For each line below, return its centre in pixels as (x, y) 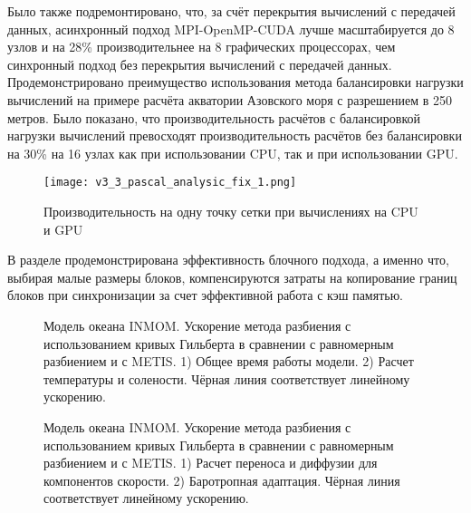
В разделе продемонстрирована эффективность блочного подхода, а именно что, (228, 260)
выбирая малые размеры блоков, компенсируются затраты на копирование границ (232, 277)
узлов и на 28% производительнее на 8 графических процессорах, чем (202, 47)
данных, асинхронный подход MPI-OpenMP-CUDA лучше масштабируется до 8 (231, 29)
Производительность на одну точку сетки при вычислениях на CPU (231, 211)
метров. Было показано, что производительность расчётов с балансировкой (214, 117)
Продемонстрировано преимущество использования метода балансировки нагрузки (235, 82)
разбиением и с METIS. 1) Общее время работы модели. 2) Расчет (229, 361)
